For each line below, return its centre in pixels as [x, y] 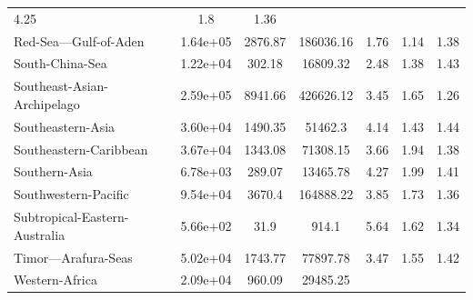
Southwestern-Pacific [71, 194]
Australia [40, 234]
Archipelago [47, 103]
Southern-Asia [53, 171]
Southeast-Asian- [61, 86]
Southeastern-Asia [65, 126]
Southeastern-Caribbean [81, 149]
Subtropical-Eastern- [71, 217]
